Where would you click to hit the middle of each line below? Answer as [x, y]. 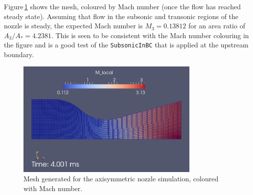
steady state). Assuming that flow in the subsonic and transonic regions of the [121, 16]
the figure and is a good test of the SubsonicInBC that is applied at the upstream [126, 45]
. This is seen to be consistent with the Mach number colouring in [150, 35]
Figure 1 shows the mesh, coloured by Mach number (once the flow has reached [123, 6]
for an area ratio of [217, 26]
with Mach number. [53, 188]
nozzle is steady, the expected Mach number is [73, 26]
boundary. [19, 54]
